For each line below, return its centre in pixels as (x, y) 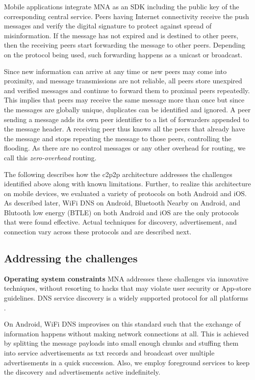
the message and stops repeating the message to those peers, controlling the (118, 138)
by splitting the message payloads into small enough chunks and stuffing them (121, 343)
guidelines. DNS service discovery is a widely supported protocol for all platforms (126, 298)
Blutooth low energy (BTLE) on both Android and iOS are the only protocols (122, 212)
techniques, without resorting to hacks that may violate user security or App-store (127, 288)
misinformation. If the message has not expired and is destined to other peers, (121, 35)
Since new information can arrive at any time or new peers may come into (115, 71)
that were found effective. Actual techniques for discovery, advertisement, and (120, 222)
